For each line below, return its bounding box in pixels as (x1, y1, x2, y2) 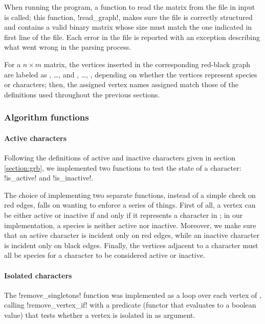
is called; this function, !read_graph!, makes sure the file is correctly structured (4, 11, 253, 22)
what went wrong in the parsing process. (4, 42, 131, 52)
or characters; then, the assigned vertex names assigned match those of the (4, 79, 238, 90)
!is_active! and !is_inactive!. (4, 172, 94, 183)
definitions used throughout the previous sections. (4, 89, 160, 99)
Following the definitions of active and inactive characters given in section (4, 152, 236, 163)
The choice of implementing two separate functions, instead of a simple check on (4, 189, 256, 200)
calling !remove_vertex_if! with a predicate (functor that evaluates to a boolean (4, 299, 256, 310)
